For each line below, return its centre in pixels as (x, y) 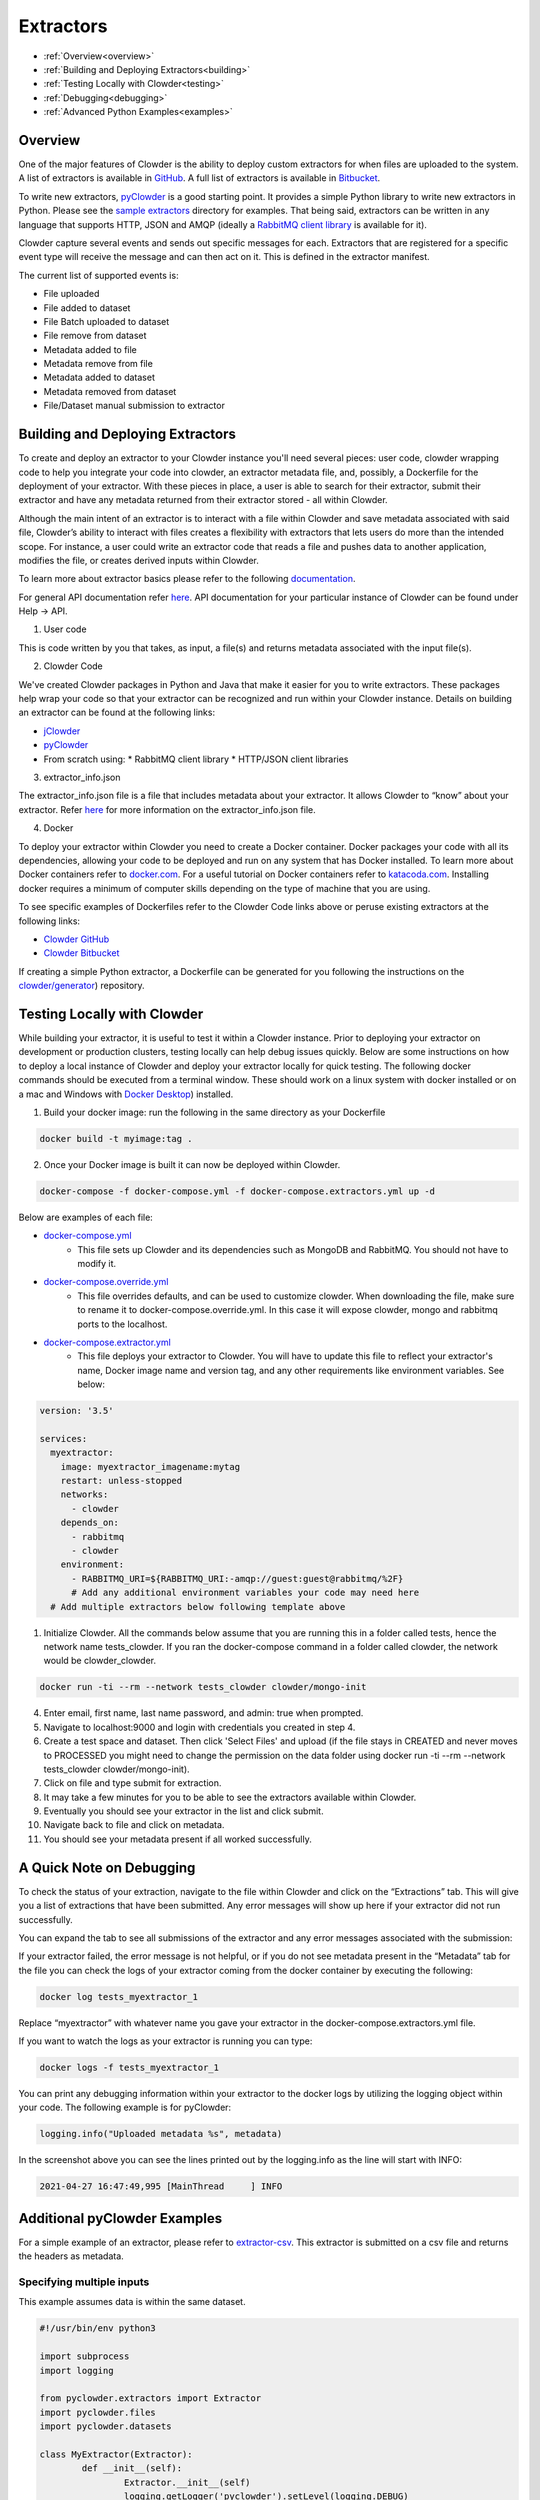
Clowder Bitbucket (81, 953)
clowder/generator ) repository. (81, 986)
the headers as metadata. (71, 2256)
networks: (84, 1494)
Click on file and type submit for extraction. (132, 1783)
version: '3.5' (76, 1411)
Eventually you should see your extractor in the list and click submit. (183, 1811)
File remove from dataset (95, 336)
